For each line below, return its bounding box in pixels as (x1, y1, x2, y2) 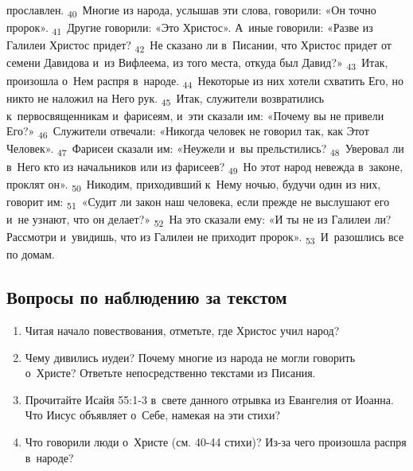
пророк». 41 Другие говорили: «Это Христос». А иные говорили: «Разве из (6, 19, 373, 37)
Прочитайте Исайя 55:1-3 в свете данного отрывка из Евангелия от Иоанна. (25, 391, 394, 407)
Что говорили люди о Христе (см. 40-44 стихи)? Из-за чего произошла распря (25, 433, 407, 450)
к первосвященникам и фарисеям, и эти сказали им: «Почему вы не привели (6, 107, 384, 123)
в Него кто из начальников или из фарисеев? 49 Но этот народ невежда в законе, (6, 158, 403, 177)
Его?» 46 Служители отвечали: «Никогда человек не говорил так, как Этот (6, 123, 369, 142)
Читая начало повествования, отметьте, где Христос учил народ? (25, 322, 340, 339)
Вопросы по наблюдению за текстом (6, 285, 287, 309)
